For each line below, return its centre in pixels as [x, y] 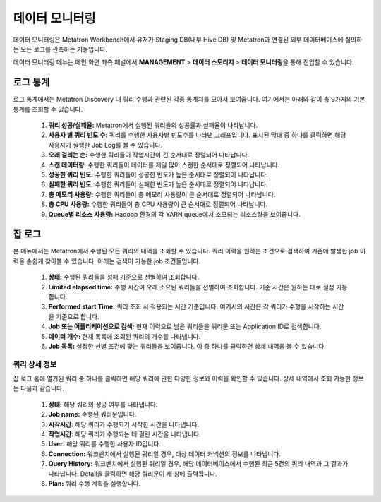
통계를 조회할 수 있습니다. [48, 109]
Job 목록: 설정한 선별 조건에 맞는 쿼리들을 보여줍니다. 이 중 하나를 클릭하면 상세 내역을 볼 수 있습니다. [187, 346]
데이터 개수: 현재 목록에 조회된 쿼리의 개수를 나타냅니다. [125, 336]
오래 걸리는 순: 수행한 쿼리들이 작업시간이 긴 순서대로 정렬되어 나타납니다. [149, 155]
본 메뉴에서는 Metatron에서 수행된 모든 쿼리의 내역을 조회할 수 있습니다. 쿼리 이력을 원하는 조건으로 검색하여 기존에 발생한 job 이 [189, 251]
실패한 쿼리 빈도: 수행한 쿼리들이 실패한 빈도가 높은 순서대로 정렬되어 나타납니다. [158, 184]
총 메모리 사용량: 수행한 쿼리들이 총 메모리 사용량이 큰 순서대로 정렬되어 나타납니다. [162, 194]
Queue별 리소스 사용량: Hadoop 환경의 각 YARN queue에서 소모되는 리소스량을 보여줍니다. [174, 214]
